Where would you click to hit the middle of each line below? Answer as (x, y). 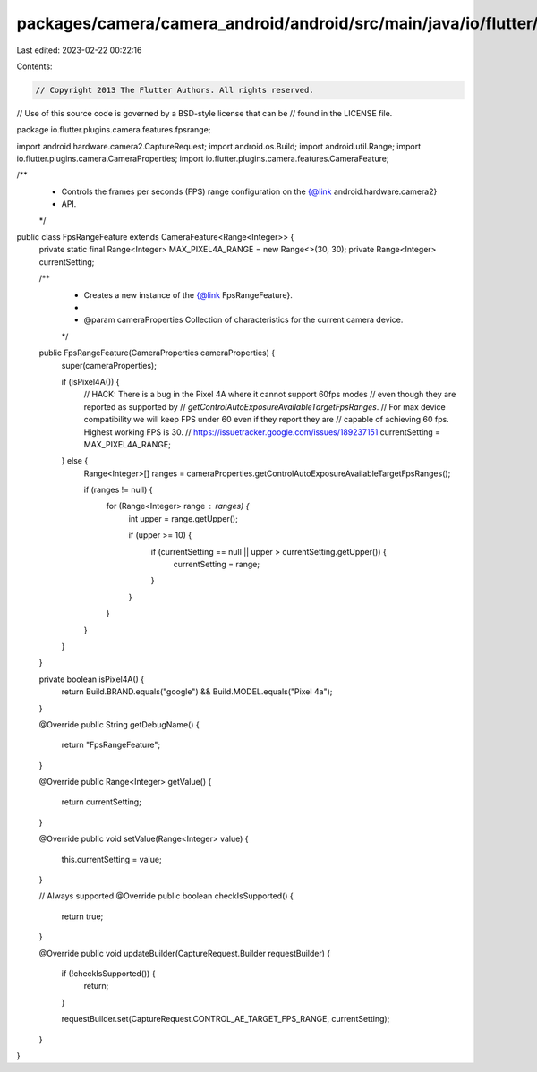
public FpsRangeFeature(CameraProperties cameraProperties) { (157, 353)
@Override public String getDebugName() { (119, 724)
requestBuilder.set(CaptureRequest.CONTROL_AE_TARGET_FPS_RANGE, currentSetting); (226, 1019)
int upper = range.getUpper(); (183, 518)
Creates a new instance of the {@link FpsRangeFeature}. (188, 294)
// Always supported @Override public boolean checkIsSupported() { (166, 896)
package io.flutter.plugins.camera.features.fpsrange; (114, 130)
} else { (75, 461)
